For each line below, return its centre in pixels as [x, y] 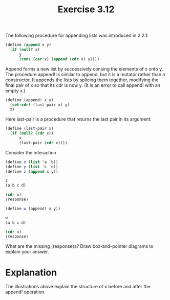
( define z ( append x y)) [32, 171]
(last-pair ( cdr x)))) [43, 143]
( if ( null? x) [25, 50]
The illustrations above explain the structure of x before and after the [78, 287]
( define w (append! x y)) [33, 209]
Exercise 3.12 [86, 9]
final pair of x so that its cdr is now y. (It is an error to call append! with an [83, 85]
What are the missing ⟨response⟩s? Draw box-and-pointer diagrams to [79, 246]
